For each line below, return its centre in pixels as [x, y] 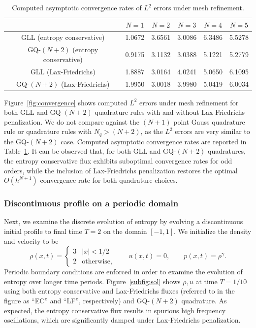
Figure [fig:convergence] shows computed [66, 102]
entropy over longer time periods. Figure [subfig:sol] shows [92, 281]
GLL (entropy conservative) [63, 37]
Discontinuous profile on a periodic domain [91, 203]
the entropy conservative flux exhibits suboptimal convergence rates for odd [118, 161]
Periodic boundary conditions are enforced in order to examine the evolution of [123, 272]
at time [207, 281]
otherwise [96, 261]
